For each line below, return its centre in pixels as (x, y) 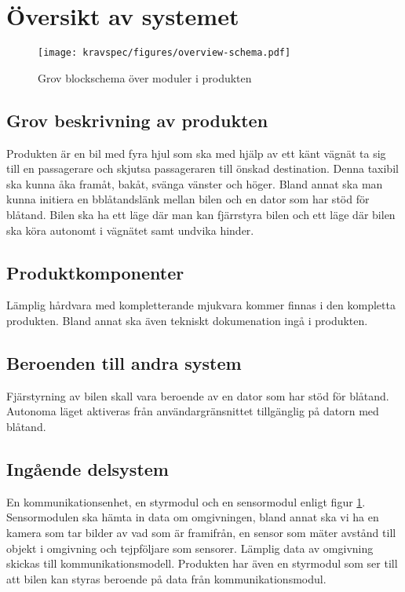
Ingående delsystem (88, 468)
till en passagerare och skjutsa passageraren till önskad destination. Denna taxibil (202, 168)
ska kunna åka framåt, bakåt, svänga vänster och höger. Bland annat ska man (195, 183)
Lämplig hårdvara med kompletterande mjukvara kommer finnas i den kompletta (201, 305)
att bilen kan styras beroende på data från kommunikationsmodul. (166, 578)
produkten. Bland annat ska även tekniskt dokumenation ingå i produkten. (187, 320)
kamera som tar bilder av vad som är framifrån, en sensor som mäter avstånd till (201, 532)
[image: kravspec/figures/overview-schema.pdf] (164, 53)
